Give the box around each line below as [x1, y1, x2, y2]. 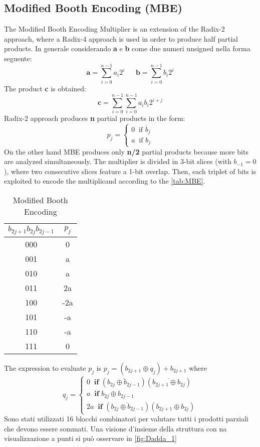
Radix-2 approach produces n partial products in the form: [4, 113, 185, 123]
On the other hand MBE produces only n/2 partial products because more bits [4, 146, 248, 157]
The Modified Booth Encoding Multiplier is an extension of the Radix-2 [4, 24, 225, 34]
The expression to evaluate [4, 363, 86, 373]
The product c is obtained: [4, 83, 87, 93]
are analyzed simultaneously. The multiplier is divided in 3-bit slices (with [4, 156, 231, 167]
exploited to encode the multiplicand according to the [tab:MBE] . [4, 176, 205, 186]
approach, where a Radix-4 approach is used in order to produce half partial [4, 33, 238, 44]
